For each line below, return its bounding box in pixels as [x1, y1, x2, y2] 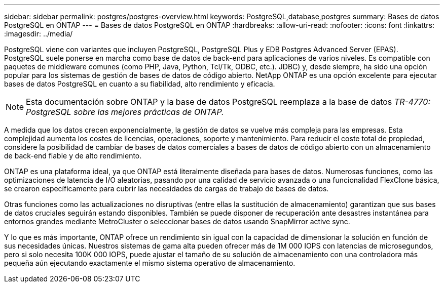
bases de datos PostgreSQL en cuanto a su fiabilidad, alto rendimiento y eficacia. [4, 79, 275, 88]
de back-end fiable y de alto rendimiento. [4, 151, 142, 160]
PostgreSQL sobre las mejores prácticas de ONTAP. [26, 107, 224, 117]
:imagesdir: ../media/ [4, 29, 73, 38]
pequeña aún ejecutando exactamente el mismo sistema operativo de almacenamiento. [4, 259, 295, 267]
